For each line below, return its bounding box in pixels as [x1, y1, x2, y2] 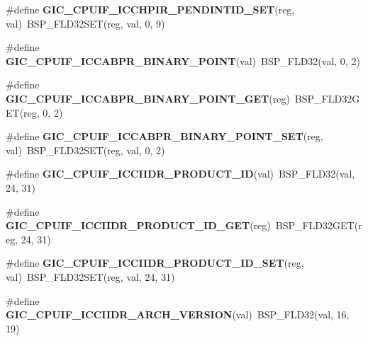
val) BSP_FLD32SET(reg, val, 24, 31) [6, 269, 175, 284]
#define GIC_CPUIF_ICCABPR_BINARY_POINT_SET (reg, [6, 129, 323, 144]
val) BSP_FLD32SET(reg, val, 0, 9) [6, 16, 165, 30]
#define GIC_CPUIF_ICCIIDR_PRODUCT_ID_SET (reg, [6, 255, 304, 270]
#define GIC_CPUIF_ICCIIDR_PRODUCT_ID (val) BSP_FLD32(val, [6, 166, 355, 181]
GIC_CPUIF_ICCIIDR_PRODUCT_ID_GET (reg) [6, 218, 271, 233]
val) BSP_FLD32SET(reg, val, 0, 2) [6, 142, 165, 157]
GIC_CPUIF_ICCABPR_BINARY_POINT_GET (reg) [6, 91, 290, 105]
